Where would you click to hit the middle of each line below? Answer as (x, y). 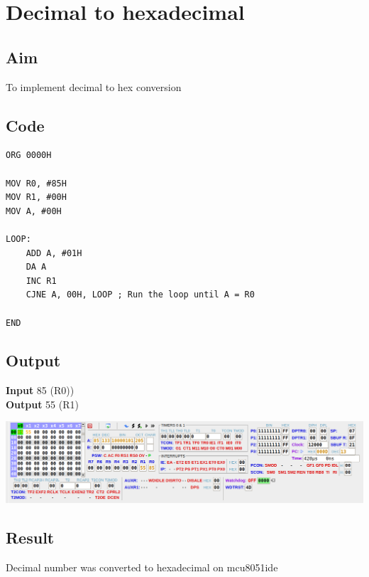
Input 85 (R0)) (40, 390)
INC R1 (41, 281)
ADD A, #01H (54, 253)
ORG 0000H (29, 155)
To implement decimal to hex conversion (94, 86)
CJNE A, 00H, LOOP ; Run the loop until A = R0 (140, 295)
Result (30, 538)
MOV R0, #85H (36, 183)
